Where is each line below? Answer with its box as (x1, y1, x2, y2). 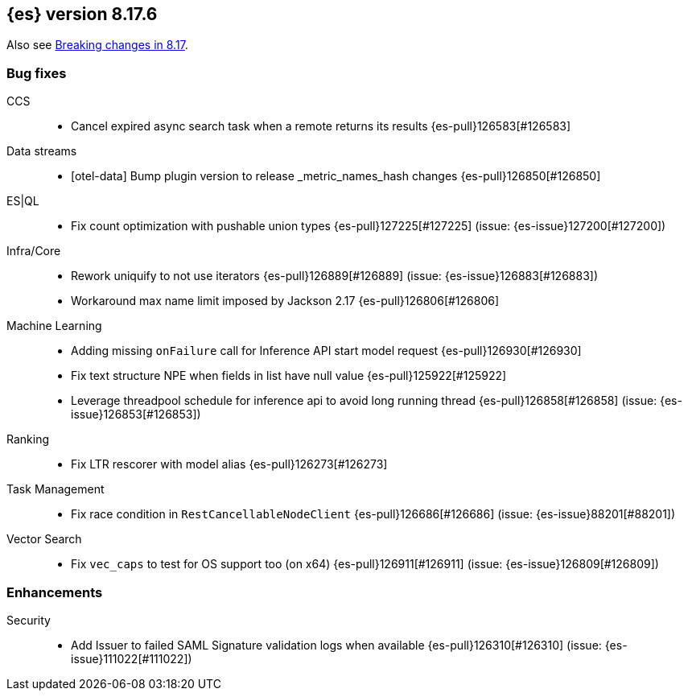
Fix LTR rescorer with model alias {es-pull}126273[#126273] (71, 457, 388, 472)
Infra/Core (6, 244, 61, 258)
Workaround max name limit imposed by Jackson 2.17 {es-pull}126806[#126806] (71, 294, 500, 308)
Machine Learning (6, 319, 102, 333)
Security (6, 612, 51, 627)
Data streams (6, 144, 77, 159)
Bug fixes (6, 64, 67, 81)
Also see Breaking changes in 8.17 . (6, 38, 188, 52)
